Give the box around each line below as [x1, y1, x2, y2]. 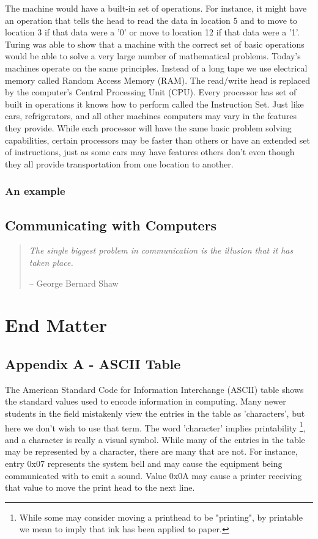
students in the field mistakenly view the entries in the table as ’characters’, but [5, 406, 305, 419]
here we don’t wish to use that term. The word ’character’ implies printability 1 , [5, 419, 306, 434]
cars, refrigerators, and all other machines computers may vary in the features [5, 109, 297, 122]
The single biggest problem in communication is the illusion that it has [29, 244, 294, 257]
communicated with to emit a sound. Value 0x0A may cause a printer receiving [5, 469, 302, 482]
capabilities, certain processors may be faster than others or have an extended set [5, 133, 310, 146]
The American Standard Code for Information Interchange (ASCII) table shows [5, 383, 304, 395]
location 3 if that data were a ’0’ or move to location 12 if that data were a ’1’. [5, 26, 300, 38]
